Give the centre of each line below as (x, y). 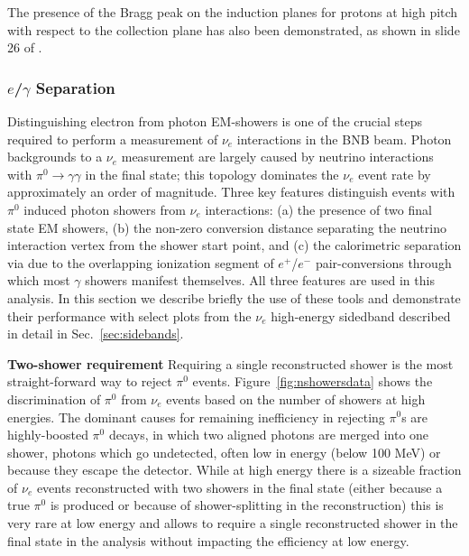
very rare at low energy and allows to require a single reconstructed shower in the (233, 523)
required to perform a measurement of (113, 139)
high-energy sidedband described (361, 315)
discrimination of (54, 398)
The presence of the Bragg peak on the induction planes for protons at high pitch (233, 12)
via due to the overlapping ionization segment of (141, 262)
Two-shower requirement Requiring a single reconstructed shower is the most (230, 363)
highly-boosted (48, 435)
